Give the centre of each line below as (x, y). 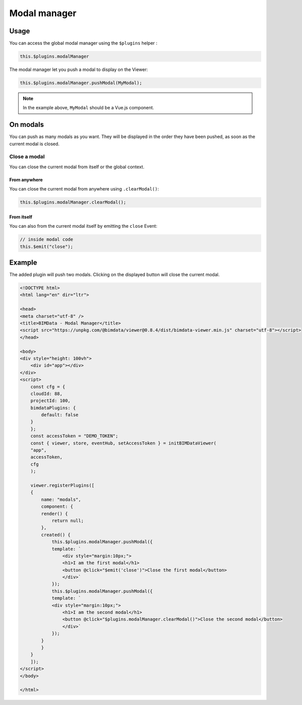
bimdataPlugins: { (53, 408)
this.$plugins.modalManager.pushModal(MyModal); (81, 83)
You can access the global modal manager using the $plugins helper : (83, 43)
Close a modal (27, 157)
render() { (54, 514)
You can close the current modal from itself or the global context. (77, 167)
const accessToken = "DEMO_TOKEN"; (74, 436)
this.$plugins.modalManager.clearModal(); (73, 202)
